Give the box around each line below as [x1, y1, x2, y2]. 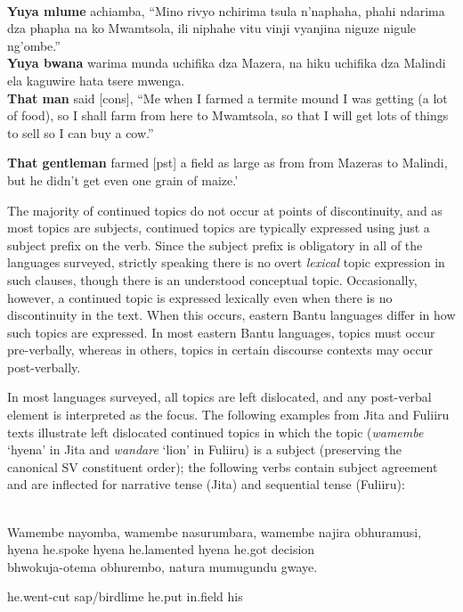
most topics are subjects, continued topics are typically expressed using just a [7, 218, 430, 237]
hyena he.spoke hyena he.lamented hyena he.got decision [7, 540, 315, 559]
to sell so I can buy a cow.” [7, 123, 154, 142]
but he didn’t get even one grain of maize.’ [7, 170, 239, 189]
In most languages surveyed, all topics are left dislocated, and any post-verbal [7, 388, 432, 406]
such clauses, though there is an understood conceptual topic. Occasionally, [7, 270, 418, 289]
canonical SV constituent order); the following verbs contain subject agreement [7, 457, 438, 476]
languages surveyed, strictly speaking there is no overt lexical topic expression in [7, 253, 445, 272]
